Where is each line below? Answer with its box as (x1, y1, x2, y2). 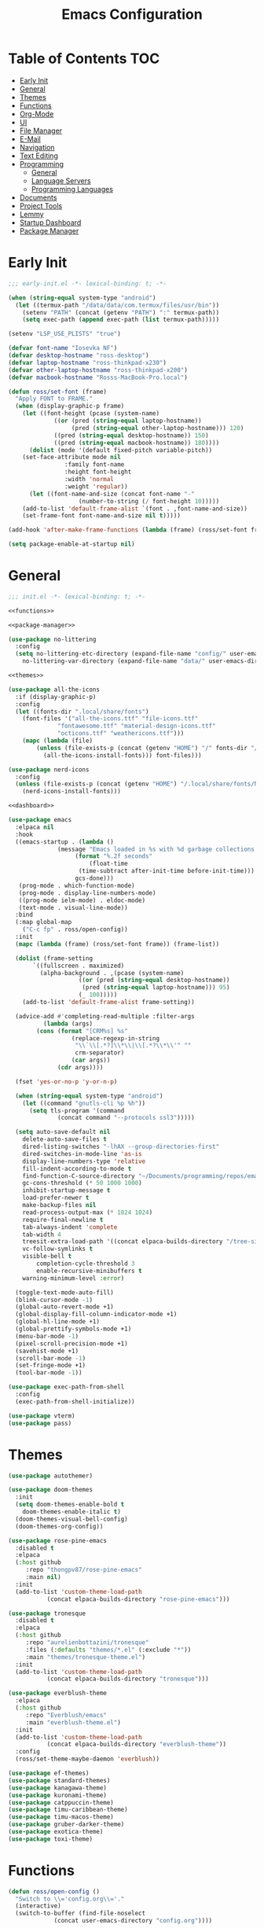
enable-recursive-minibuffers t (36, 1267, 143, 1275)
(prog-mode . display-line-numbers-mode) (18, 889, 156, 897)
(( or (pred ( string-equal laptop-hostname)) (53, 417, 202, 425)
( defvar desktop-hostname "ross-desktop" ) (8, 351, 149, 359)
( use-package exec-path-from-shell (8, 1383, 125, 1391)
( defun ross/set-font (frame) (8, 388, 108, 396)
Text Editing (19, 151, 59, 160)
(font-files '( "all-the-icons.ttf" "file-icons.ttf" (22, 715, 199, 723)
